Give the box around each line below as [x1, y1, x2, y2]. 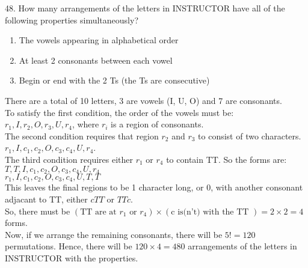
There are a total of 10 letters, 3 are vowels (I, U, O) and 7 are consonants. [5, 94, 282, 106]
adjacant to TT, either [5, 193, 88, 206]
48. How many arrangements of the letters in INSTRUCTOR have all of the [5, 2, 285, 14]
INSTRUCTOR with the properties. [5, 252, 138, 264]
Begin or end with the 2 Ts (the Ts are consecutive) [19, 74, 210, 87]
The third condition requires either [5, 153, 133, 165]
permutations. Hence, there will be [5, 240, 132, 252]
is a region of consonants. [111, 118, 204, 130]
